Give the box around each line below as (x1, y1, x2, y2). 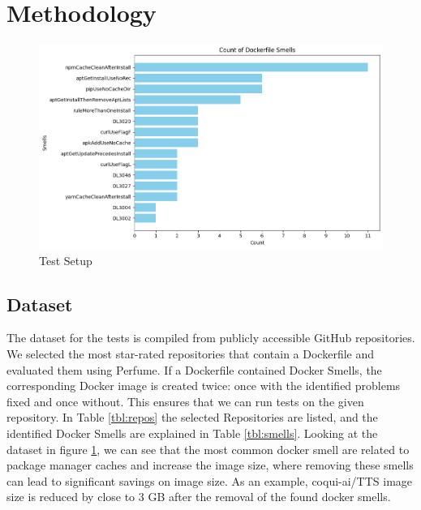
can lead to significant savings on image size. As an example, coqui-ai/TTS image (6, 472, 413, 489)
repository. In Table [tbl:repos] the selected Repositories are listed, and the (6, 409, 378, 426)
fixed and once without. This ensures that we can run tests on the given (6, 392, 364, 409)
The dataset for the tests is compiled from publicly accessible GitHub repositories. (6, 329, 415, 346)
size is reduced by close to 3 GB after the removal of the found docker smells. (6, 488, 391, 505)
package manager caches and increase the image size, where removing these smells (6, 456, 414, 474)
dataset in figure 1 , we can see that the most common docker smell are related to (6, 440, 410, 457)
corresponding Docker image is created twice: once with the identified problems (6, 377, 401, 394)
